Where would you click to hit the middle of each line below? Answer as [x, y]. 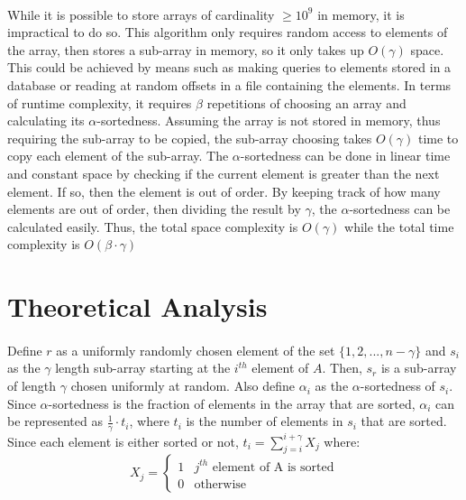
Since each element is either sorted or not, [123, 441]
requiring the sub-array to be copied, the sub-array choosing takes [190, 138]
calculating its [46, 120]
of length [32, 386]
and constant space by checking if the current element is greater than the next [224, 173]
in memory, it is [361, 14]
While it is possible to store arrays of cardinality [141, 14]
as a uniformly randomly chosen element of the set [196, 350]
